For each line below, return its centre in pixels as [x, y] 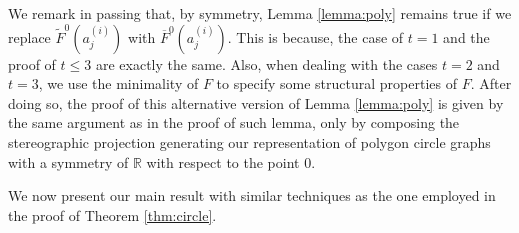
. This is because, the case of [315, 36]
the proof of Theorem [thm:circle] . [112, 214]
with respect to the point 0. [231, 161]
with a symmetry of [68, 161]
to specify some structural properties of [336, 83]
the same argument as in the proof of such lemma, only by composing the [234, 122]
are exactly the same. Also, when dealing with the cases [266, 63]
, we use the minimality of [118, 83]
